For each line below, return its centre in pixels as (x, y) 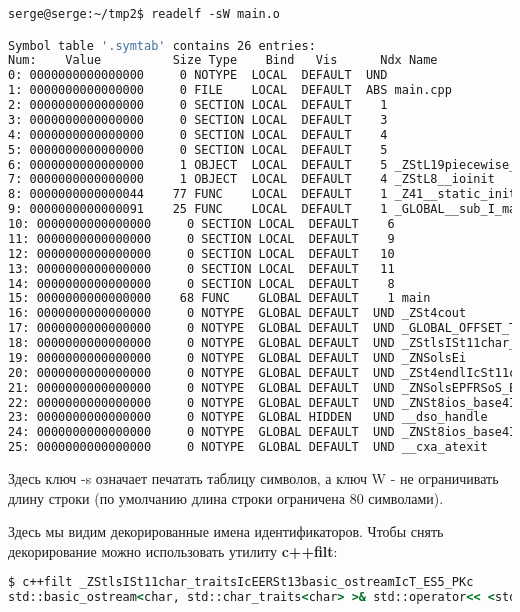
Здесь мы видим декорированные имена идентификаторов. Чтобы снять (226, 531)
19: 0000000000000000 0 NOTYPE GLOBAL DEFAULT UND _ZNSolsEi (237, 357)
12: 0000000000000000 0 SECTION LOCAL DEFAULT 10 (201, 253)
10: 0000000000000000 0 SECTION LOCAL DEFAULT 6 (201, 224)
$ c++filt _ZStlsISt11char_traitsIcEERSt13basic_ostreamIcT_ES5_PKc (241, 582)
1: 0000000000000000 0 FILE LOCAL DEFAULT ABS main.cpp (230, 90)
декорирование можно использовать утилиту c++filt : (173, 550)
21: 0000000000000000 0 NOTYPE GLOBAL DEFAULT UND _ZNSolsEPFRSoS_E (262, 387)
